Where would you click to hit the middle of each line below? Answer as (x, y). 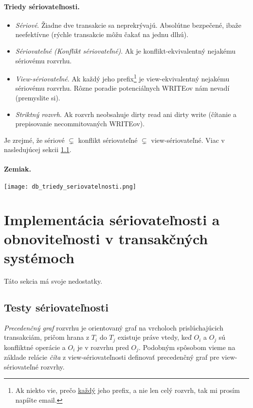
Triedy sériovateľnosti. (42, 6)
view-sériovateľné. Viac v (188, 140)
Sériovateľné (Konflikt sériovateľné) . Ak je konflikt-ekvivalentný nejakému (125, 50)
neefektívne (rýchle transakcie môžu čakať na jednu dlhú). (102, 34)
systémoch (39, 257)
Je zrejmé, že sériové (34, 140)
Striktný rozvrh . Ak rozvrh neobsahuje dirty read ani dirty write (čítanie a (126, 114)
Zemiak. (18, 168)
